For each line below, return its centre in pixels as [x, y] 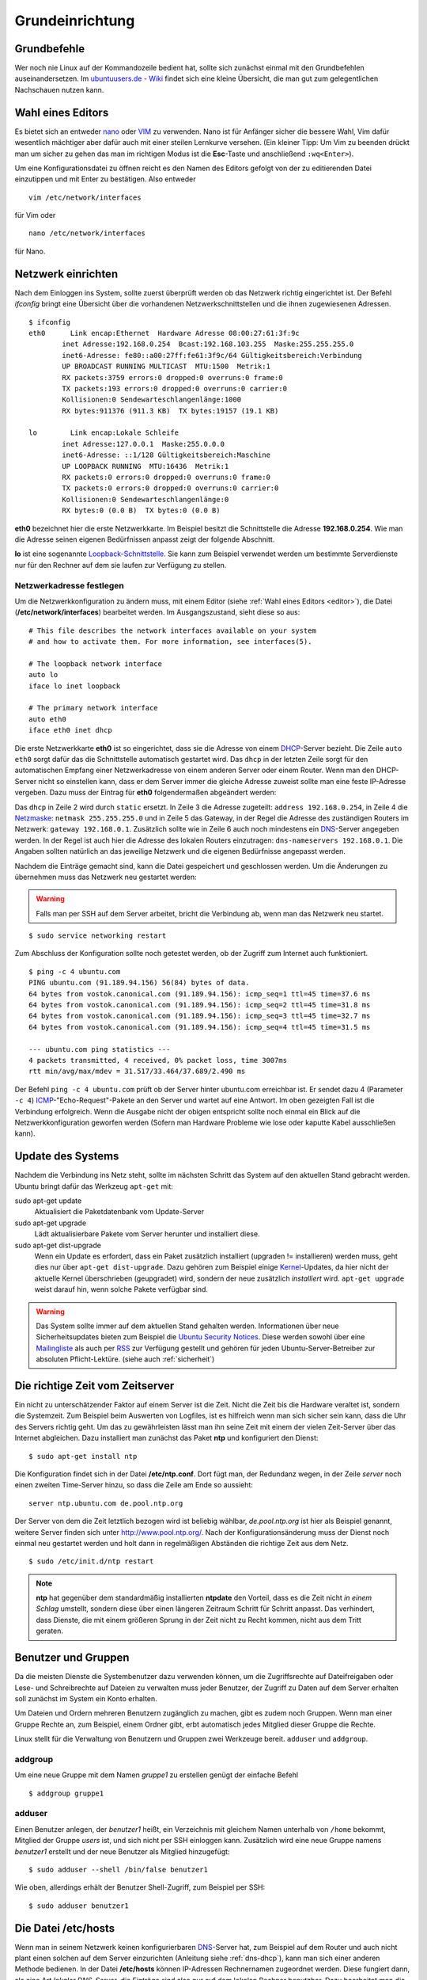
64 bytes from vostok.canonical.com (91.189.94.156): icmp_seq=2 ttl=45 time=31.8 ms [200, 1005]
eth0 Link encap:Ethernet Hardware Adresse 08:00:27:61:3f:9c [164, 333]
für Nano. [30, 251]
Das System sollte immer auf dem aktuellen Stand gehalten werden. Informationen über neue [187, 1326]
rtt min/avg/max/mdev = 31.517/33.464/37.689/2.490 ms [137, 1072]
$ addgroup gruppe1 [66, 1793]
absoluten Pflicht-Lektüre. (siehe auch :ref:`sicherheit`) [125, 1359]
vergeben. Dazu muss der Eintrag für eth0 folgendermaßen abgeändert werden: [145, 793]
